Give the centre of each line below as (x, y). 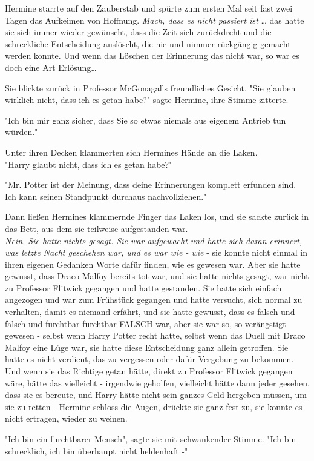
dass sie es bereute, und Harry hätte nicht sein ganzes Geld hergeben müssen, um (156, 395)
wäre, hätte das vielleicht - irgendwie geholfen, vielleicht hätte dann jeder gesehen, (157, 383)
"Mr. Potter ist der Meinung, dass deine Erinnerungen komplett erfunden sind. (151, 184)
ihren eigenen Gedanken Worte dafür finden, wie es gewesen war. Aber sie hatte (153, 264)
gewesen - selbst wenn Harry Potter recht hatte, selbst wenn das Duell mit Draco (155, 335)
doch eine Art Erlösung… (51, 67)
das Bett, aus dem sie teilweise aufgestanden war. (96, 228)
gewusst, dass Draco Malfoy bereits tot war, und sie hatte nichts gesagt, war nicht (157, 276)
